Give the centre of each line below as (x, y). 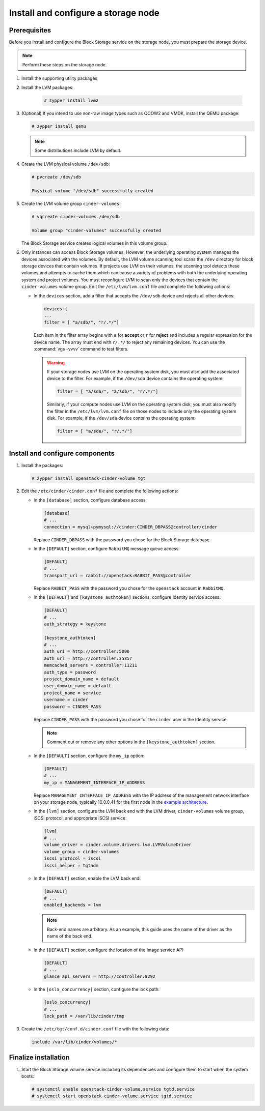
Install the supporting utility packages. (60, 78)
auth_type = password (70, 672)
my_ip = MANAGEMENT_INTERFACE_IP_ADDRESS (94, 782)
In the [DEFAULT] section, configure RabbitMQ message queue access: (107, 549)
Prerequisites (30, 30)
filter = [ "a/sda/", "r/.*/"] (95, 431)
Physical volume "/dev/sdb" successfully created (93, 191)
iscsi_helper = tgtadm (71, 865)
